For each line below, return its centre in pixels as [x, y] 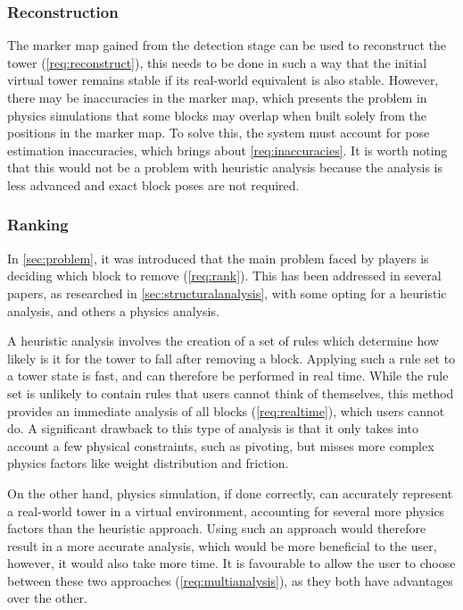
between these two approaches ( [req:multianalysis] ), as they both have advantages [230, 580]
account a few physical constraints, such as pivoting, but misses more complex [221, 445]
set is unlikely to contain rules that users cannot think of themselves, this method [231, 393]
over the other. [47, 598]
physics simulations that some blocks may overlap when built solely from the [217, 115]
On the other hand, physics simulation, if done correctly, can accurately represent [230, 493]
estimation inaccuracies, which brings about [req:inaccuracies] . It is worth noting [227, 150]
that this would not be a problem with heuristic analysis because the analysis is [225, 167]
